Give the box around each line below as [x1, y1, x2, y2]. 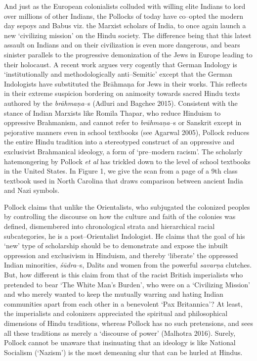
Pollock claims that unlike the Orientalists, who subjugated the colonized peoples [4, 201, 250, 212]
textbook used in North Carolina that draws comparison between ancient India [4, 175, 243, 185]
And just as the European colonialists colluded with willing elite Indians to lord [4, 1, 246, 11]
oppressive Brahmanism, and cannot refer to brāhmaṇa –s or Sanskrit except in [4, 117, 242, 128]
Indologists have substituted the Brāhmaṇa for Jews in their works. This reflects [4, 78, 247, 89]
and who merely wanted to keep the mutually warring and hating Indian [4, 289, 223, 299]
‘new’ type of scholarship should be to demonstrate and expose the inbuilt [4, 240, 228, 251]
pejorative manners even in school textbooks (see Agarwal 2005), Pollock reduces [4, 127, 250, 137]
